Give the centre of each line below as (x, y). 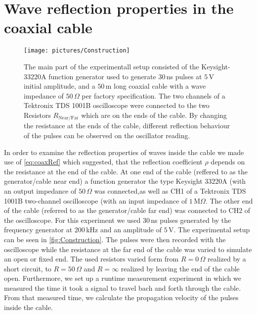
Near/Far (68, 118)
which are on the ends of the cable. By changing (154, 115)
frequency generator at (38, 230)
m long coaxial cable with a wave (156, 86)
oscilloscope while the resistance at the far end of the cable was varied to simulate (128, 249)
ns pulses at (184, 76)
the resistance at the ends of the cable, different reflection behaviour (127, 126)
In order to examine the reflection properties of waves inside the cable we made (124, 152)
